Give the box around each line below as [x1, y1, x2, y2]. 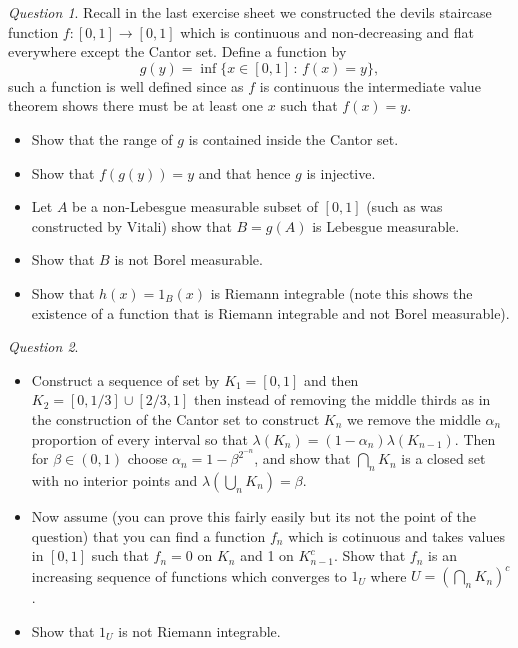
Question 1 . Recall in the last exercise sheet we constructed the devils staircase [8, 2, 492, 22]
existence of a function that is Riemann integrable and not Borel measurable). [31, 302, 510, 323]
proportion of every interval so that [31, 428, 248, 449]
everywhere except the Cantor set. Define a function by [8, 41, 347, 62]
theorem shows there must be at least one [8, 95, 264, 116]
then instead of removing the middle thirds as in [194, 389, 491, 410]
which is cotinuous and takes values [288, 525, 506, 546]
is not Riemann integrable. [118, 620, 281, 641]
